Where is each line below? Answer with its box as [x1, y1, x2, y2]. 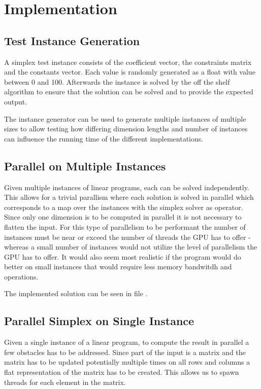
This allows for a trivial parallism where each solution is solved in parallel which [4, 192, 254, 202]
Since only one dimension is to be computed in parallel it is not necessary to [4, 211, 242, 222]
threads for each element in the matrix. [4, 376, 126, 387]
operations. [4, 271, 39, 281]
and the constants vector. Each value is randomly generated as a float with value [4, 66, 255, 77]
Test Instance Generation [4, 32, 140, 48]
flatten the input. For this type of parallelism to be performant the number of [4, 221, 246, 232]
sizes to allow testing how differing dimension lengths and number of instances [4, 123, 248, 134]
